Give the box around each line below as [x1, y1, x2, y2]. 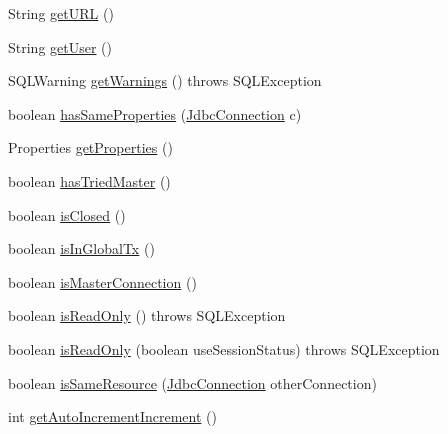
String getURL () [8, 3, 114, 23]
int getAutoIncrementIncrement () [8, 406, 217, 427]
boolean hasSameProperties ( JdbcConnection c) [8, 103, 302, 124]
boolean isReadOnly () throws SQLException [8, 305, 286, 326]
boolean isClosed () [8, 204, 126, 225]
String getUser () [8, 36, 113, 57]
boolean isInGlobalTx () [8, 238, 155, 259]
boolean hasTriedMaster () [8, 170, 171, 191]
